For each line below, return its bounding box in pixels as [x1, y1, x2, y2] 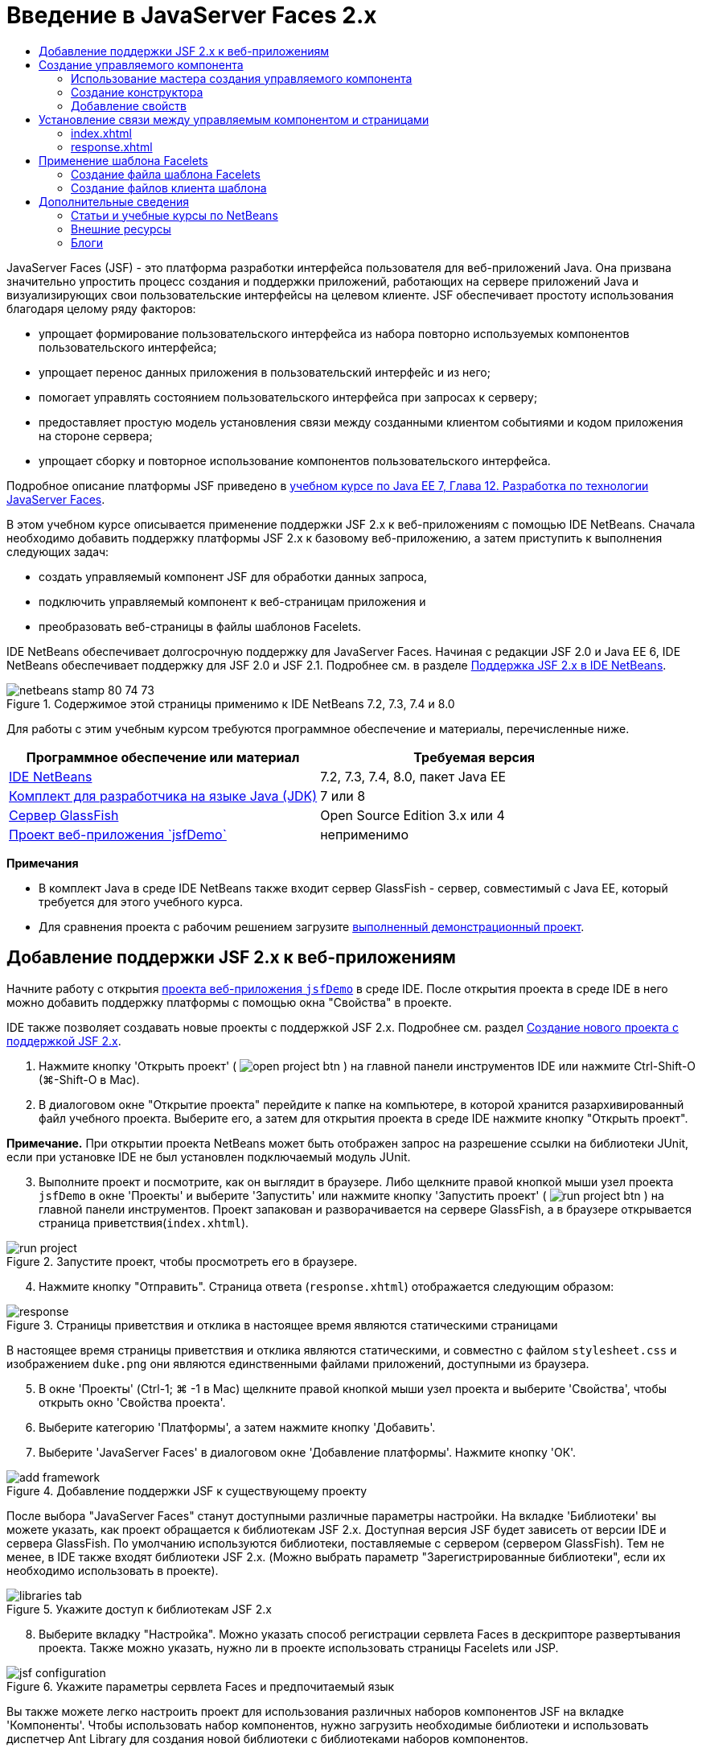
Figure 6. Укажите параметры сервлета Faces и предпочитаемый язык [6, 1679, 395, 1693]
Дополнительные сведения [39, 194, 189, 208]
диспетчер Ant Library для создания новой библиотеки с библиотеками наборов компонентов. [6, 1731, 529, 1746]
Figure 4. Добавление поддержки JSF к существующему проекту [6, 1483, 367, 1498]
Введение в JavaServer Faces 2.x [6, 2, 377, 29]
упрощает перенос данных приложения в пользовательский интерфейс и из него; [39, 365, 491, 379]
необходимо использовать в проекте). [6, 1563, 219, 1577]
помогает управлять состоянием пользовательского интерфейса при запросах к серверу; [39, 390, 538, 404]
